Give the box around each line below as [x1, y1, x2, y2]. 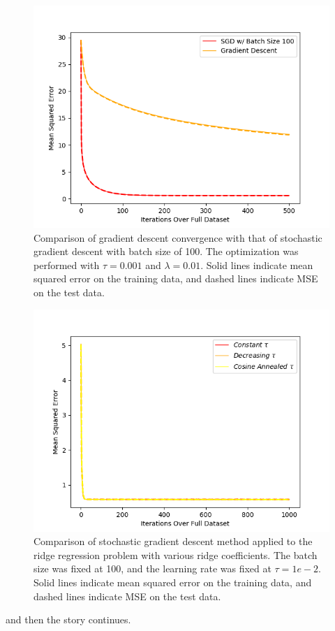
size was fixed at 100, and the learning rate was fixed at [33, 561, 271, 576]
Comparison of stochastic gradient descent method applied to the [33, 534, 313, 549]
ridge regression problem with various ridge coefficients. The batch [33, 547, 318, 562]
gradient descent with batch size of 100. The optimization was [33, 244, 299, 259]
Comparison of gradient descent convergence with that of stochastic [33, 230, 322, 245]
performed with [33, 257, 100, 272]
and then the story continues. [6, 612, 131, 627]
